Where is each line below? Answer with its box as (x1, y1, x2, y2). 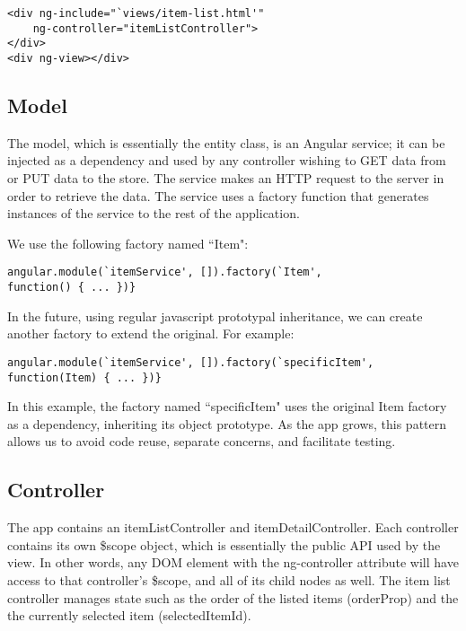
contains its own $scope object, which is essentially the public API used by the (7, 535, 441, 554)
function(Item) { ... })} (7, 371, 162, 384)
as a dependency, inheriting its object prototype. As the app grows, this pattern (7, 414, 447, 433)
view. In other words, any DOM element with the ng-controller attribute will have (7, 553, 459, 572)
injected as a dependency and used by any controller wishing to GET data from (7, 151, 446, 170)
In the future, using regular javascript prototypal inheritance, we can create (7, 306, 423, 325)
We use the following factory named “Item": (7, 233, 249, 252)
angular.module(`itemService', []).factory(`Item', (7, 266, 322, 279)
